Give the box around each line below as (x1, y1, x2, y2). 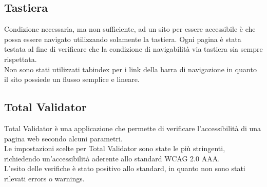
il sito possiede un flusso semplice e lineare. (4, 74, 140, 85)
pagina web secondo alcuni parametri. (4, 133, 123, 143)
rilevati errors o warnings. (4, 173, 85, 183)
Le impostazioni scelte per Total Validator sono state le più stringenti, (4, 143, 225, 154)
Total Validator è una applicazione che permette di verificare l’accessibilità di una (4, 122, 261, 133)
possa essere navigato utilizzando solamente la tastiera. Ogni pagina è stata (4, 33, 241, 44)
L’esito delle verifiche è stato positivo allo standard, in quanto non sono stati (4, 163, 245, 174)
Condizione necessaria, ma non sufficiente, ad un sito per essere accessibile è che (4, 24, 256, 34)
